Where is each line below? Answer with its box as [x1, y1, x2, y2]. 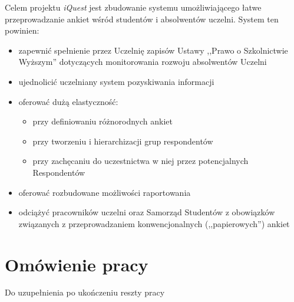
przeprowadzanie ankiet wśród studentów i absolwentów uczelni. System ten [5, 12, 279, 25]
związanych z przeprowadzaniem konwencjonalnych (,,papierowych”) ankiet [18, 217, 290, 229]
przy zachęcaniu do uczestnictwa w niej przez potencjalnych [32, 155, 249, 167]
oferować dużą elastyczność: [18, 95, 118, 107]
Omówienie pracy [5, 252, 148, 276]
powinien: [5, 24, 39, 37]
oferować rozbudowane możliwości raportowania [18, 186, 191, 198]
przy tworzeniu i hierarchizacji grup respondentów [32, 134, 213, 147]
